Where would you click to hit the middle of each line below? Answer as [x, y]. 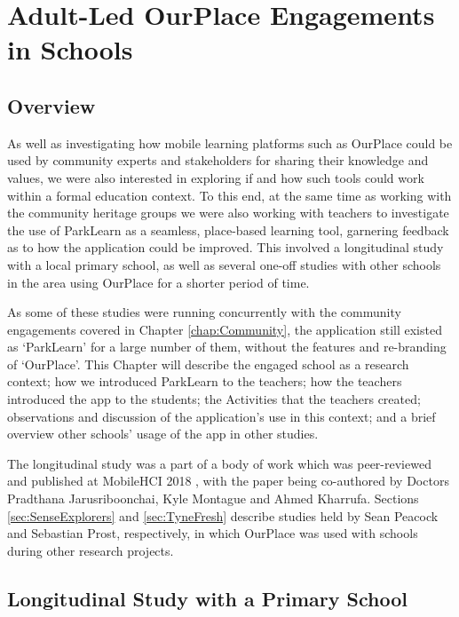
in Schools [70, 49]
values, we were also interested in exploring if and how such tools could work [216, 177]
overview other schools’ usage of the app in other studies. [163, 434]
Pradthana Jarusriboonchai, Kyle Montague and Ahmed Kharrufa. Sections [213, 498]
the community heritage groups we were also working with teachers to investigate [228, 213]
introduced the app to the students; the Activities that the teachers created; [214, 399]
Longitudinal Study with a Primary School [208, 598]
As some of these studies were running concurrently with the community [204, 312]
